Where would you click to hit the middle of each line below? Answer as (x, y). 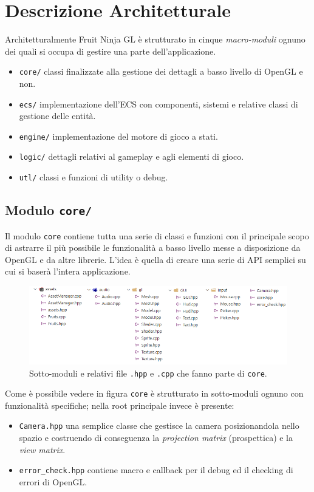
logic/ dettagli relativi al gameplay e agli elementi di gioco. (131, 156)
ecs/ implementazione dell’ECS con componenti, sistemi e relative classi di (159, 104)
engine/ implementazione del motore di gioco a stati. (118, 136)
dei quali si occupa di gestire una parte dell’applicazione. (111, 51)
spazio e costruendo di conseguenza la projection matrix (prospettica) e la (156, 438)
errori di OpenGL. (53, 481)
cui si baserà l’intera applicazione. (68, 271)
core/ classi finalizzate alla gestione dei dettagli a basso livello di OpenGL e (161, 71)
